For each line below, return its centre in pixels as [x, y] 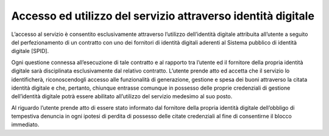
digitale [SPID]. [30, 51]
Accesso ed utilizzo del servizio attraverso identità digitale [163, 16]
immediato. [25, 124]
